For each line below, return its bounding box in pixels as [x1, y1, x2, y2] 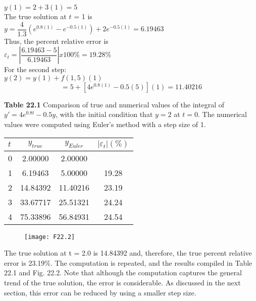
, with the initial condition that [56, 109, 153, 119]
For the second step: [4, 64, 67, 75]
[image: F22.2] [24, 233, 75, 240]
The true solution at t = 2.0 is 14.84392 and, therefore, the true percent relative [4, 248, 252, 258]
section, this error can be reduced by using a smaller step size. [4, 287, 196, 297]
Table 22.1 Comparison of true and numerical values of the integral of [4, 99, 224, 109]
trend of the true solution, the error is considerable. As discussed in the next [4, 277, 241, 288]
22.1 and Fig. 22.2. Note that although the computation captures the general [4, 267, 242, 278]
